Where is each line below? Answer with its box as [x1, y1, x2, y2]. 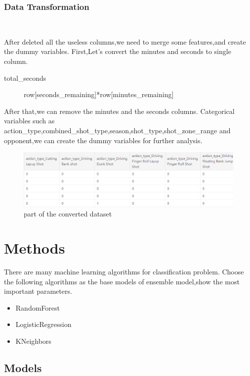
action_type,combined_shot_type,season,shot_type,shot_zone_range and [4, 125, 231, 135]
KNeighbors [15, 335, 51, 346]
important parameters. [4, 286, 72, 296]
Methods [4, 238, 65, 258]
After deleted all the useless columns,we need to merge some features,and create [4, 36, 246, 47]
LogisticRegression [15, 319, 72, 329]
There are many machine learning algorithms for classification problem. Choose [4, 267, 244, 277]
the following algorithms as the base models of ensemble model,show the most [4, 276, 240, 286]
